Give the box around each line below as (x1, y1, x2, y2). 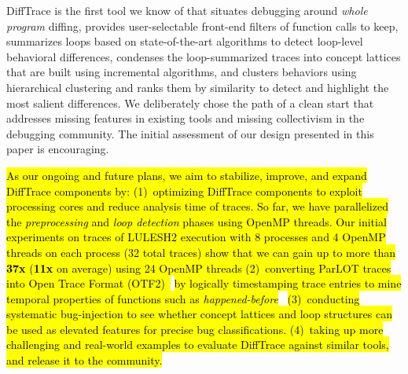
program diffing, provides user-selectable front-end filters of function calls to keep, (6, 17, 399, 34)
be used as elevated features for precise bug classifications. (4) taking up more (6, 321, 384, 337)
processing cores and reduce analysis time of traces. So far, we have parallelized (6, 198, 388, 214)
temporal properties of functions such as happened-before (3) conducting (6, 290, 360, 306)
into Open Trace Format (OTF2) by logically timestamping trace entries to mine (6, 275, 402, 291)
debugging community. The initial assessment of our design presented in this (6, 125, 374, 141)
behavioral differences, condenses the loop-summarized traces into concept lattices (6, 48, 401, 64)
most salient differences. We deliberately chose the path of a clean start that (6, 94, 374, 111)
